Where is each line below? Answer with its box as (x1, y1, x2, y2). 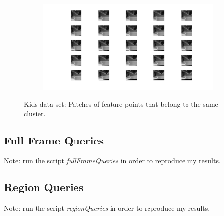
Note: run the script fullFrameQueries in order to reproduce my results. (4, 155, 221, 166)
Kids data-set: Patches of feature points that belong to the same (24, 98, 218, 108)
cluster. (24, 108, 46, 118)
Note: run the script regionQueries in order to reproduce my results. (4, 203, 210, 213)
